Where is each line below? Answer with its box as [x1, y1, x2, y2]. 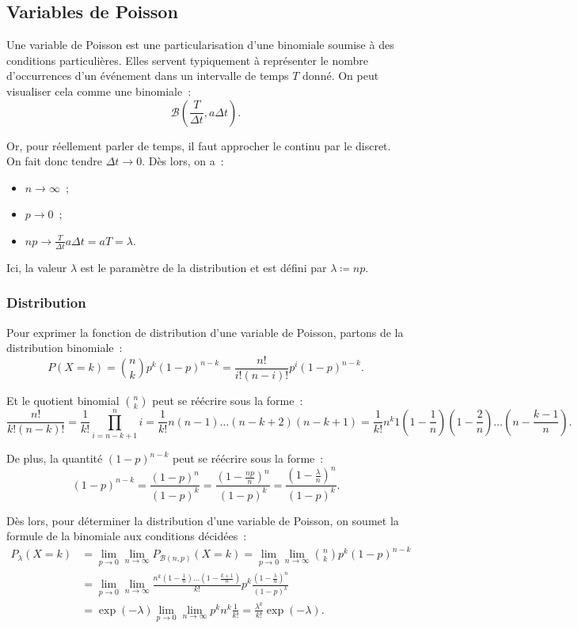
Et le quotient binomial [6, 392, 120, 408]
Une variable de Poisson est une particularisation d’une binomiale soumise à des [6, 36, 394, 53]
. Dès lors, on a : [142, 153, 224, 169]
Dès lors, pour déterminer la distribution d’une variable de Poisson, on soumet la [6, 512, 399, 528]
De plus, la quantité [6, 450, 103, 467]
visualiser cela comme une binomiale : [6, 82, 192, 99]
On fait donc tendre [6, 153, 103, 169]
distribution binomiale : [6, 339, 123, 356]
